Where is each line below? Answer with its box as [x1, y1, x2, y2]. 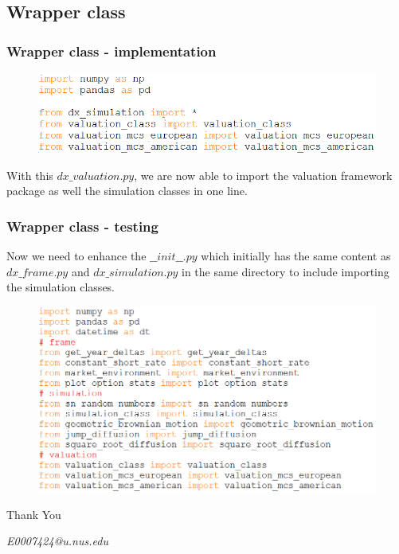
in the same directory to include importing [182, 263, 389, 279]
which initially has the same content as [201, 248, 391, 264]
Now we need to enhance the [6, 248, 147, 264]
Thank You [6, 505, 61, 522]
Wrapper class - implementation [6, 41, 217, 60]
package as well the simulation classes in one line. [6, 182, 248, 199]
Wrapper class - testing [6, 216, 158, 236]
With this [6, 166, 53, 183]
